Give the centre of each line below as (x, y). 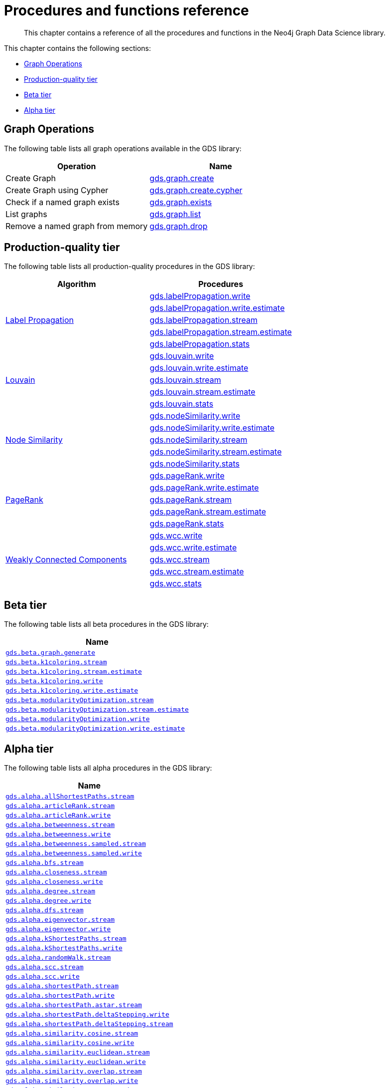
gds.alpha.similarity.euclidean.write (76, 1062)
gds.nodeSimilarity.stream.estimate (216, 452)
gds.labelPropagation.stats (200, 344)
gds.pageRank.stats (187, 524)
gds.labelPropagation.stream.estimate (221, 332)
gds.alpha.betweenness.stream (60, 825)
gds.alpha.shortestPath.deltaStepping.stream (89, 1024)
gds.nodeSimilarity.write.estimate (212, 428)
